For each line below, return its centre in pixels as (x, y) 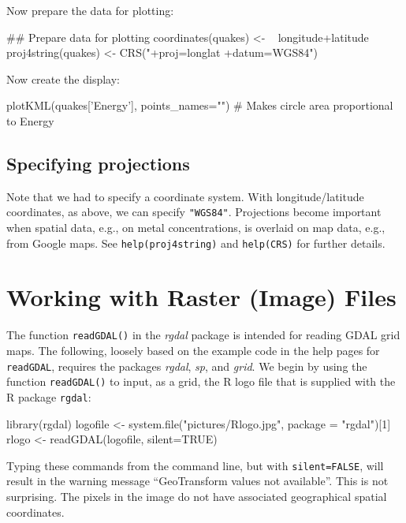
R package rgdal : (49, 396)
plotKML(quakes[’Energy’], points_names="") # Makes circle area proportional (200, 105)
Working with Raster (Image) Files (201, 297)
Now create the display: (63, 78)
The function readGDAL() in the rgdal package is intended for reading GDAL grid (203, 335)
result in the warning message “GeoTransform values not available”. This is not (197, 481)
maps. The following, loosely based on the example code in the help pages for (193, 351)
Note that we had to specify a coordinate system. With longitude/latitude (185, 196)
